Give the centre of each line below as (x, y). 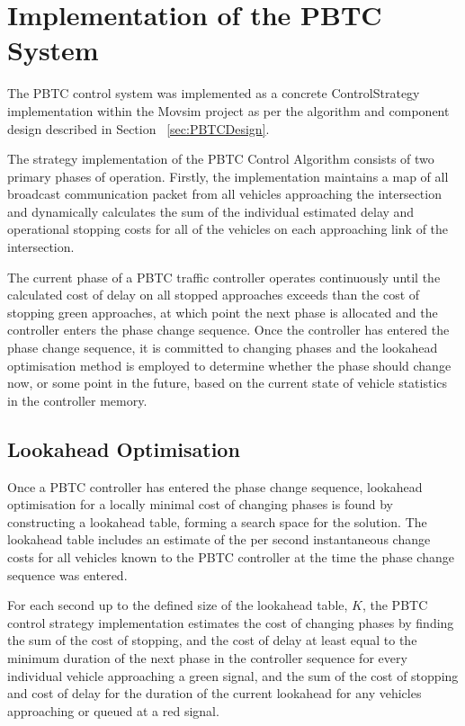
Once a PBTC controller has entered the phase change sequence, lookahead (215, 486)
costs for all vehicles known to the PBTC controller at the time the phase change (231, 556)
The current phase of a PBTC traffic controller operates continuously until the (224, 277)
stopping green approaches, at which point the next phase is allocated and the (223, 312)
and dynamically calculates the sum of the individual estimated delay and (211, 211)
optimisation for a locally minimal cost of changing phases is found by (201, 504)
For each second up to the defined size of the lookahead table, (178, 605)
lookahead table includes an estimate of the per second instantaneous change (219, 539)
